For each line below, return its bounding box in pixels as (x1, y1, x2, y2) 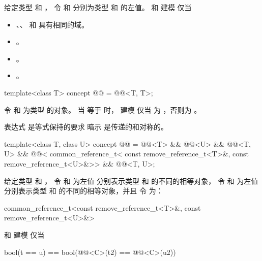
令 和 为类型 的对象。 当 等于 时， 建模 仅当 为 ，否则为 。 (4, 104, 201, 115)
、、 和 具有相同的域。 (16, 19, 89, 29)
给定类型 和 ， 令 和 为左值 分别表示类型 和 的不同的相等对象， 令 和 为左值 (4, 175, 258, 186)
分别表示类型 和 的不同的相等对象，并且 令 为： (4, 185, 163, 196)
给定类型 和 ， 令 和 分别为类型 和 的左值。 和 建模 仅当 (4, 2, 192, 12)
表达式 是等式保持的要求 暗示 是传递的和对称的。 (4, 121, 168, 132)
